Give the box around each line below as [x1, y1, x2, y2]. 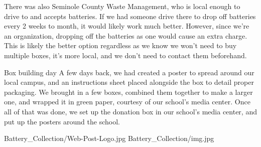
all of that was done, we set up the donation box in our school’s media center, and [4, 106, 257, 116]
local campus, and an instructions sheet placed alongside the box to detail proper [4, 77, 254, 87]
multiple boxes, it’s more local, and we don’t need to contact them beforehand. [4, 50, 247, 60]
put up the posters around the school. [4, 116, 120, 126]
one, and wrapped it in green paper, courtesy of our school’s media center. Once [4, 96, 250, 107]
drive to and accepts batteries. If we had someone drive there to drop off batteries [4, 11, 256, 21]
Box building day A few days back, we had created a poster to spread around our [4, 67, 254, 77]
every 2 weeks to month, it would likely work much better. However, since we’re [4, 21, 249, 31]
